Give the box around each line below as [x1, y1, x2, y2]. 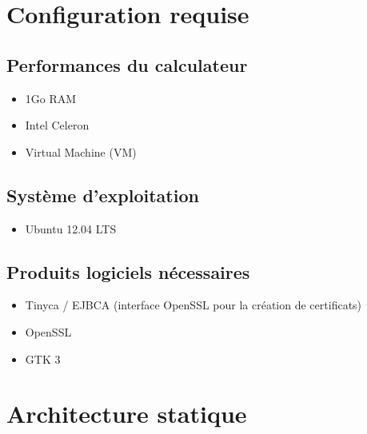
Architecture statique [6, 397, 247, 430]
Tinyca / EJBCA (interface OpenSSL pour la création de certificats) [25, 297, 362, 313]
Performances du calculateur [6, 52, 248, 77]
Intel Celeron [25, 117, 90, 133]
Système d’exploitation [6, 182, 199, 207]
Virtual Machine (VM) [25, 143, 137, 160]
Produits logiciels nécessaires [6, 259, 250, 284]
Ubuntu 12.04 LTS [25, 220, 117, 237]
